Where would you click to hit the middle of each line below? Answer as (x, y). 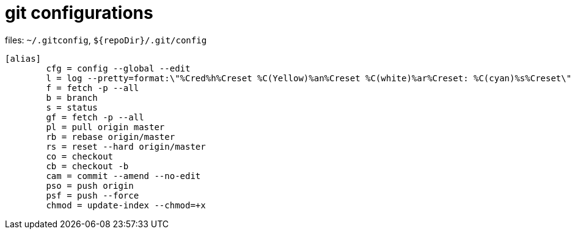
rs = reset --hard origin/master (126, 146)
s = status (72, 107)
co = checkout (80, 156)
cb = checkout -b (87, 166)
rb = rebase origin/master (111, 137)
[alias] (23, 58)
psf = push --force (93, 195)
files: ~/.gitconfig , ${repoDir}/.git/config (106, 40)
